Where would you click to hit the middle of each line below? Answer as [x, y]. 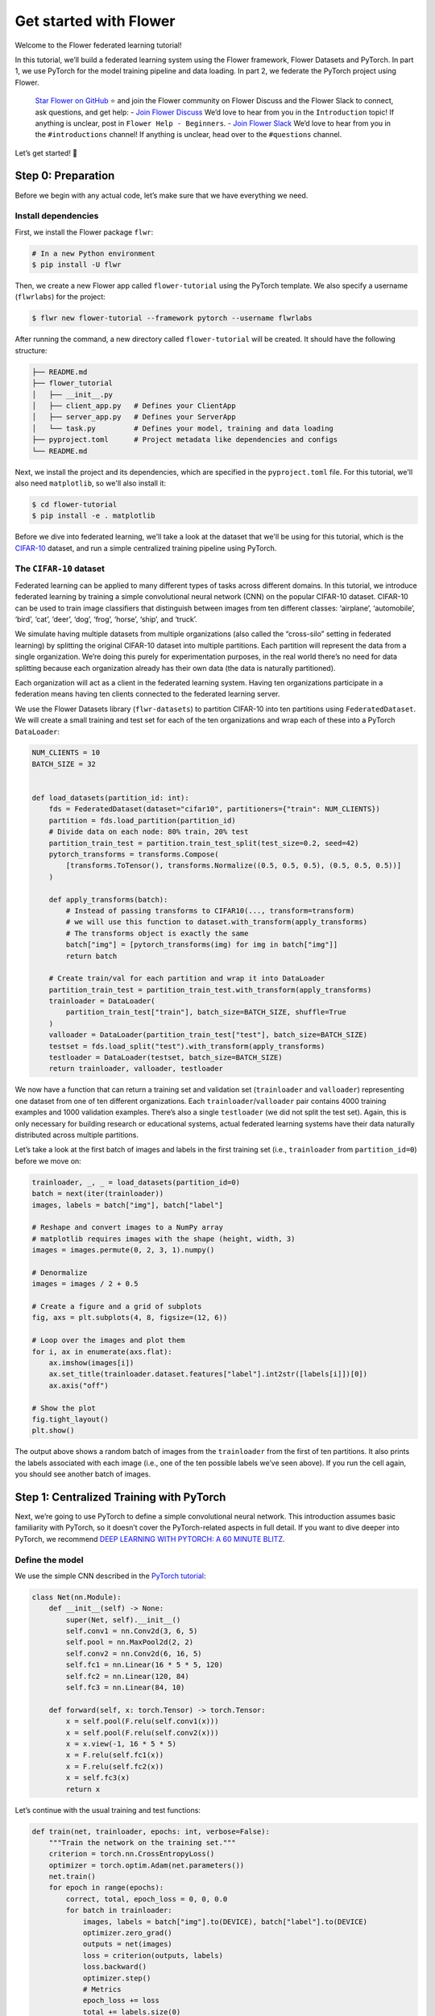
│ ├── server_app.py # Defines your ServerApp [134, 417]
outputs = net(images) [127, 1944]
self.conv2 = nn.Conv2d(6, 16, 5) [134, 1654]
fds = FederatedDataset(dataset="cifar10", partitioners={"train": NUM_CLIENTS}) [214, 809]
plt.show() [53, 1431]
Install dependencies [57, 216]
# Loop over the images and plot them [108, 1340]
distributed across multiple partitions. [77, 1135]
